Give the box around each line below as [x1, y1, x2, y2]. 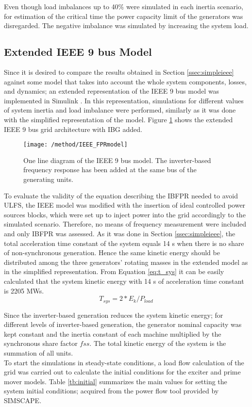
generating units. [23, 174, 73, 184]
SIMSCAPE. [4, 395, 42, 405]
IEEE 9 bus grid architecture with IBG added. [4, 124, 142, 134]
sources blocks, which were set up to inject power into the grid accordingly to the [4, 209, 246, 219]
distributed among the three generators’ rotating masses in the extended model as [4, 257, 248, 267]
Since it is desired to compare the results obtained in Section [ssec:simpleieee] [4, 66, 234, 77]
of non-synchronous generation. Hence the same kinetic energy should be [4, 247, 220, 258]
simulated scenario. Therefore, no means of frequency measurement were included [4, 219, 247, 229]
